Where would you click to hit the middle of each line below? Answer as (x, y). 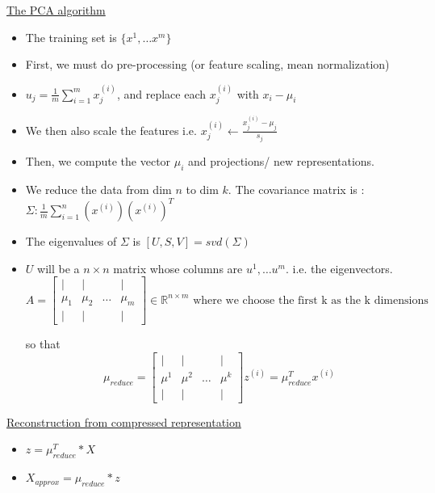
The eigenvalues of (71, 241)
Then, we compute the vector (98, 161)
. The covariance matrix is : (296, 189)
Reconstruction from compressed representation (124, 421)
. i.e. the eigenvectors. (339, 268)
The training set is (71, 37)
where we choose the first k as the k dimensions (311, 300)
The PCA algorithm (56, 10)
